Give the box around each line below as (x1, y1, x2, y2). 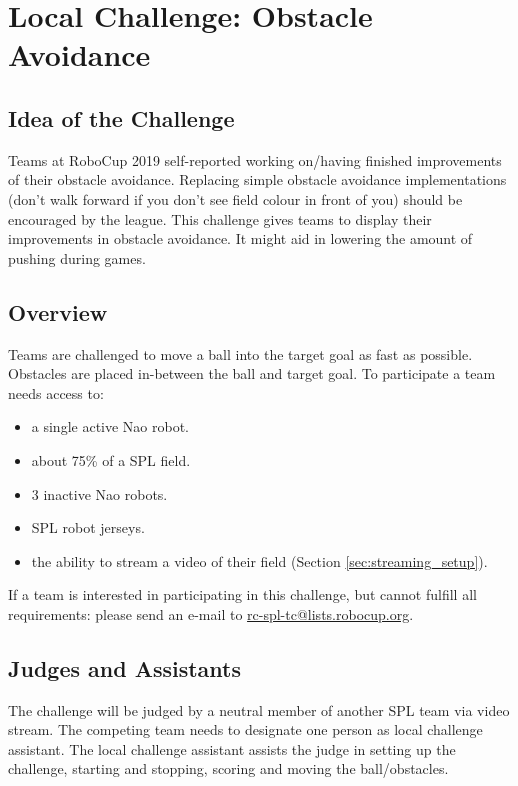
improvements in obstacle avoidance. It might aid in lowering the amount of (8, 228, 473, 249)
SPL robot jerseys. (31, 517, 145, 538)
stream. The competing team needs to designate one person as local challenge (8, 719, 483, 740)
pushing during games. (8, 247, 146, 268)
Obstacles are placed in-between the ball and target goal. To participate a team (8, 363, 496, 384)
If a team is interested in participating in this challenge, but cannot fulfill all (8, 584, 477, 605)
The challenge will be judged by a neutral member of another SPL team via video (8, 699, 510, 720)
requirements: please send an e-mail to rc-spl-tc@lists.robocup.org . (8, 603, 414, 624)
